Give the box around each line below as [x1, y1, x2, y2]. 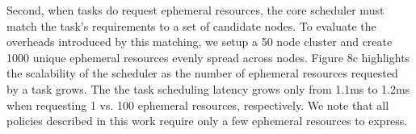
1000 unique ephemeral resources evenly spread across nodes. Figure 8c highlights [6, 48, 410, 65]
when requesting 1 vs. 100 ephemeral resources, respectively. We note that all [6, 96, 389, 113]
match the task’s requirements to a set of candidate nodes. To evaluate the [6, 17, 376, 34]
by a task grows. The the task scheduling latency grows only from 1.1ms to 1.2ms [6, 80, 410, 97]
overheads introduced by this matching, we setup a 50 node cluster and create [6, 33, 393, 50]
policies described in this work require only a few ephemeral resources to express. [6, 112, 408, 129]
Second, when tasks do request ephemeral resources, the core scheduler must [6, 2, 384, 18]
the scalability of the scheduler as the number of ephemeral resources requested [6, 65, 398, 82]
